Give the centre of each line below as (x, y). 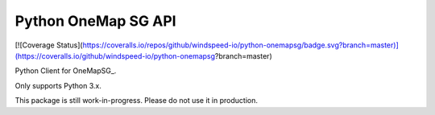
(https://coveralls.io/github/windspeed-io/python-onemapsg (115, 55)
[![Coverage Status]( (49, 45)
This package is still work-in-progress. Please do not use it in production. (136, 101)
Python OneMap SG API (95, 21)
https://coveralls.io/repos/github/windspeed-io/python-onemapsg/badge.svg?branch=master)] (240, 45)
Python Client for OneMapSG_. (66, 71)
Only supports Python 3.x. (58, 85)
